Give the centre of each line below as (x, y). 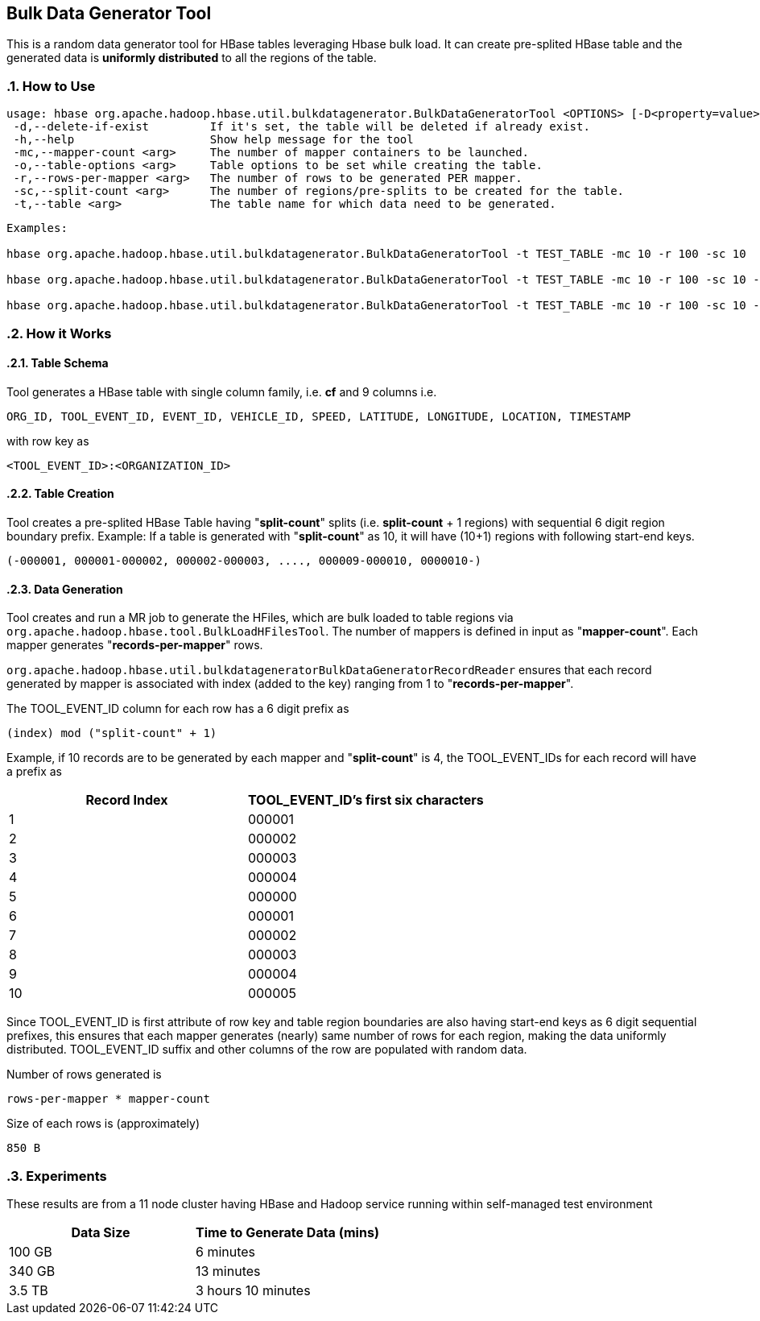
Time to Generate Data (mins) (287, 1232)
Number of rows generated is (84, 1075)
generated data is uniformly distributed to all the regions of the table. (192, 58)
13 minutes (228, 1271)
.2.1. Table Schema (58, 363)
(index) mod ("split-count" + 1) (112, 733)
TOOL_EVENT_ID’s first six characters (366, 800)
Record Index (127, 800)
